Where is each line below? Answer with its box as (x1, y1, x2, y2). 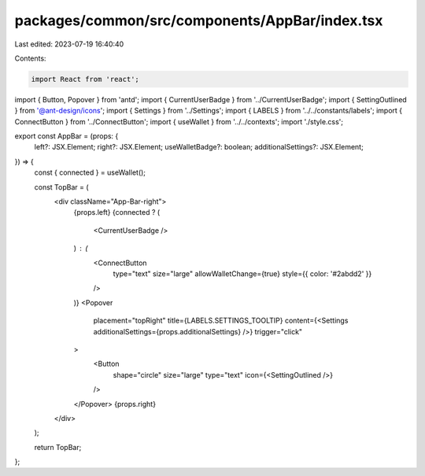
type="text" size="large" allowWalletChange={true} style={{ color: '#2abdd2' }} (113, 268, 372, 279)
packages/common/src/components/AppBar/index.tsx (14, 12, 383, 29)
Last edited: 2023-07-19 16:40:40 (14, 39, 124, 49)
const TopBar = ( (34, 182, 90, 192)
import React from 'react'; (31, 75, 139, 83)
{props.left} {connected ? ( (73, 208, 161, 217)
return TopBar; (34, 442, 82, 452)
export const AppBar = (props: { (14, 131, 119, 141)
